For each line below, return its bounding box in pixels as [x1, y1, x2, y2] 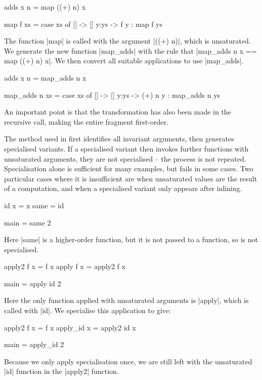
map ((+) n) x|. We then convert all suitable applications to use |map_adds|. [4, 55, 244, 66]
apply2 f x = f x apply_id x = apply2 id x [4, 322, 136, 332]
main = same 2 [4, 217, 51, 227]
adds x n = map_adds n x [4, 72, 86, 83]
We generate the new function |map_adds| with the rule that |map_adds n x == [4, 45, 257, 56]
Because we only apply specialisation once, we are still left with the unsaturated [4, 356, 252, 366]
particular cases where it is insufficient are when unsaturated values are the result [4, 173, 257, 183]
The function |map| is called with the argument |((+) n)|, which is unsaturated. [4, 35, 251, 46]
